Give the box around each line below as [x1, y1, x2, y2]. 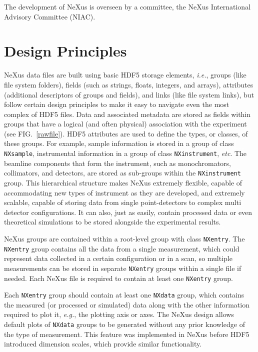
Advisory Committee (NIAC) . [4, 11, 95, 21]
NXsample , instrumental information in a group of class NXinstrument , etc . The [4, 148, 247, 158]
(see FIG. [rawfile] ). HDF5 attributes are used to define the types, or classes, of [4, 128, 248, 138]
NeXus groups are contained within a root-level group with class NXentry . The [4, 233, 245, 243]
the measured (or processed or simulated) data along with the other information [4, 299, 249, 309]
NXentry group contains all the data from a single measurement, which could [4, 243, 239, 253]
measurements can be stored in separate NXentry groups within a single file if [4, 262, 241, 273]
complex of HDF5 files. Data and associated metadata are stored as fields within [4, 108, 251, 119]
